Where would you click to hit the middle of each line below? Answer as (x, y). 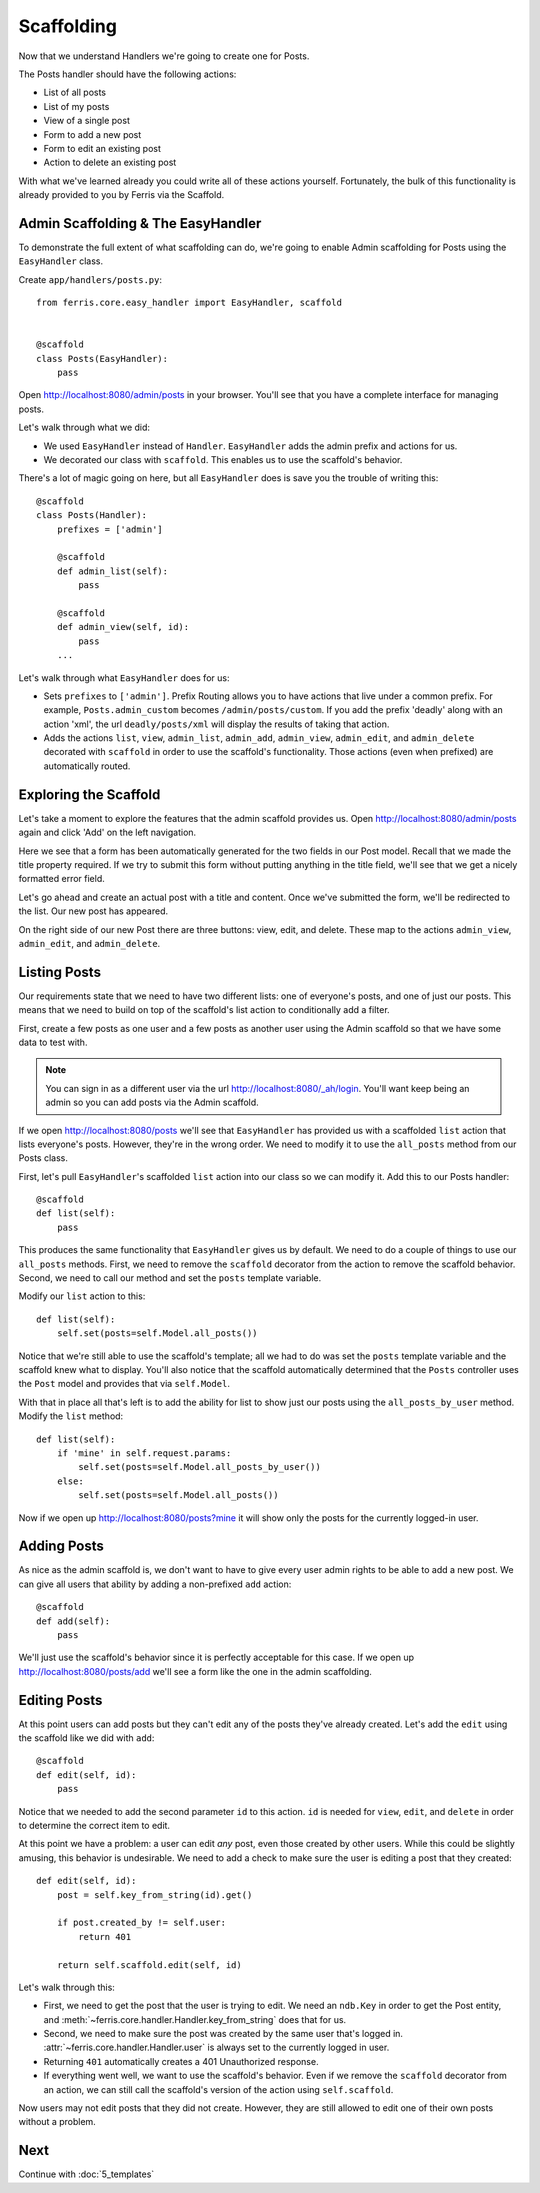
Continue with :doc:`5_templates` (86, 2174)
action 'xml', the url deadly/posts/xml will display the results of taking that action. (216, 724)
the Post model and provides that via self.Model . (124, 1384)
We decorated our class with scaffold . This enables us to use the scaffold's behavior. (223, 460)
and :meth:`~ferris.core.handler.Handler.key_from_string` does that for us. (195, 2019)
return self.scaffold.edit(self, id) (149, 1964)
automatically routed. (87, 766)
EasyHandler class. (61, 261)
